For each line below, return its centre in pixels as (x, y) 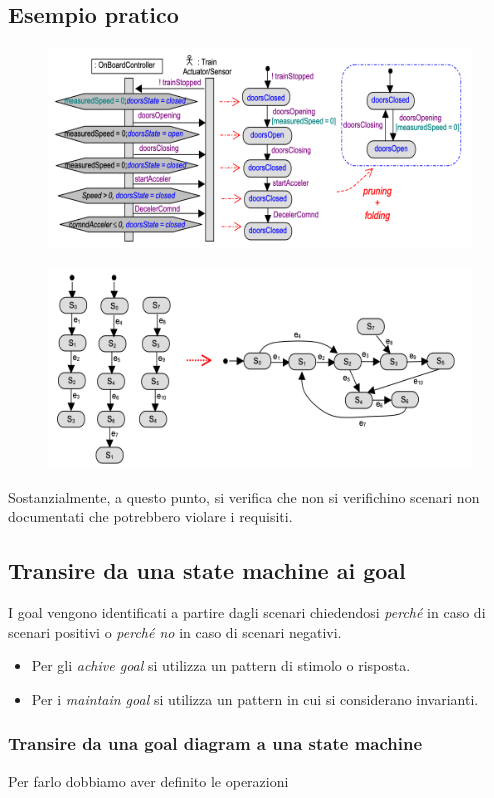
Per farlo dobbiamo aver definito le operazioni (148, 780)
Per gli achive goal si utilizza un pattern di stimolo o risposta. (221, 665)
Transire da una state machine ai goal (207, 570)
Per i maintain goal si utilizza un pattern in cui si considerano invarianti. (255, 698)
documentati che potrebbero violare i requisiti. (150, 516)
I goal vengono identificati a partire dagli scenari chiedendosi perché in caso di (247, 612)
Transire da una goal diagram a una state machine (215, 743)
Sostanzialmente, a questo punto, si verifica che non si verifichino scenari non (244, 496)
